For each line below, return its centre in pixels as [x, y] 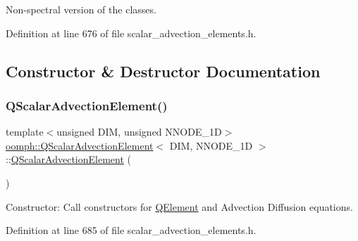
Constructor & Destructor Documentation [163, 71]
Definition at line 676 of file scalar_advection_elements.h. [131, 33]
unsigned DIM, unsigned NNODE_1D [139, 132]
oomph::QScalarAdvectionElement [80, 145]
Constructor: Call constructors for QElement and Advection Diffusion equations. [179, 206]
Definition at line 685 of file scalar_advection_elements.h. [131, 230]
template [25, 132]
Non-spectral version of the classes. [81, 9]
